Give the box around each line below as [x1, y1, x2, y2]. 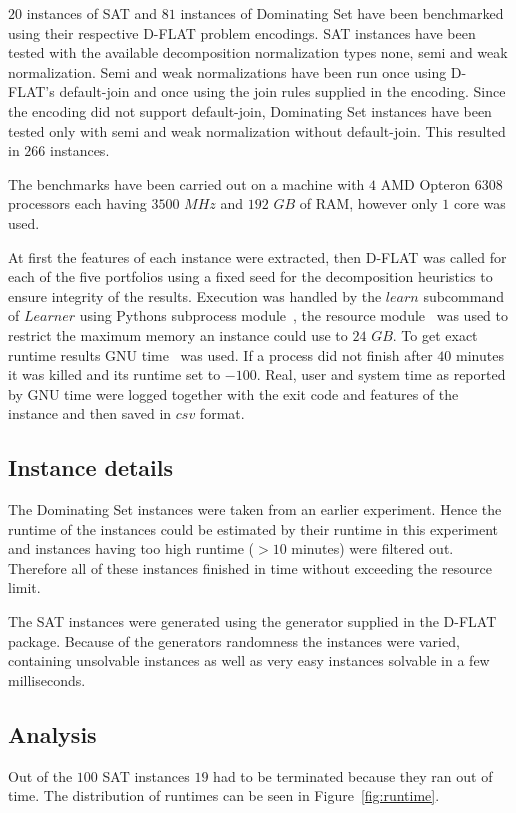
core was [453, 193, 506, 214]
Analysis [8, 718, 97, 749]
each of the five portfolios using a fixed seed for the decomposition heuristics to [8, 266, 493, 287]
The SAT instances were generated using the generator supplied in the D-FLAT [8, 611, 497, 632]
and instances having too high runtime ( [8, 538, 254, 559]
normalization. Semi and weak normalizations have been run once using [8, 61, 447, 82]
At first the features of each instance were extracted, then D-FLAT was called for [8, 246, 507, 267]
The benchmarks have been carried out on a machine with [8, 173, 365, 194]
